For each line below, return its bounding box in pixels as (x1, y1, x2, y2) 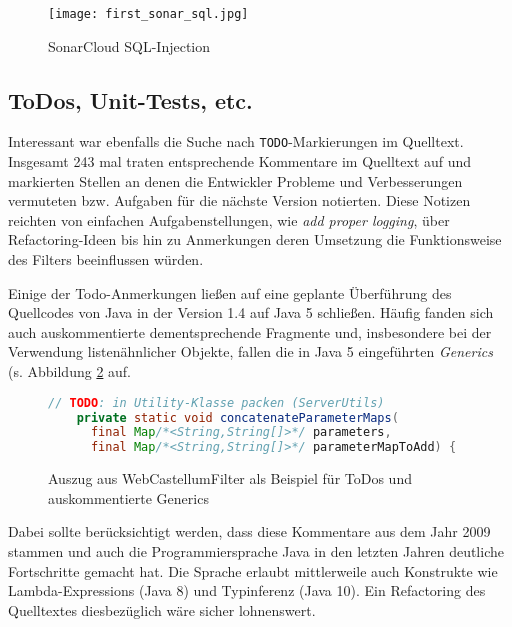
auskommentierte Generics (48, 487, 209, 508)
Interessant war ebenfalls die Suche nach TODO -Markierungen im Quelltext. (8, 131, 464, 152)
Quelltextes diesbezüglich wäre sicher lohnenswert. (8, 599, 316, 620)
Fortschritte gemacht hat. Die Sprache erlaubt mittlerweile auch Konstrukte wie (8, 560, 498, 581)
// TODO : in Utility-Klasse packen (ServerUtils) (48, 395, 385, 410)
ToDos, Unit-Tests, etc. (8, 84, 253, 115)
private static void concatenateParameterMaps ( (76, 410, 399, 425)
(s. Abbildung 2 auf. (8, 361, 132, 382)
